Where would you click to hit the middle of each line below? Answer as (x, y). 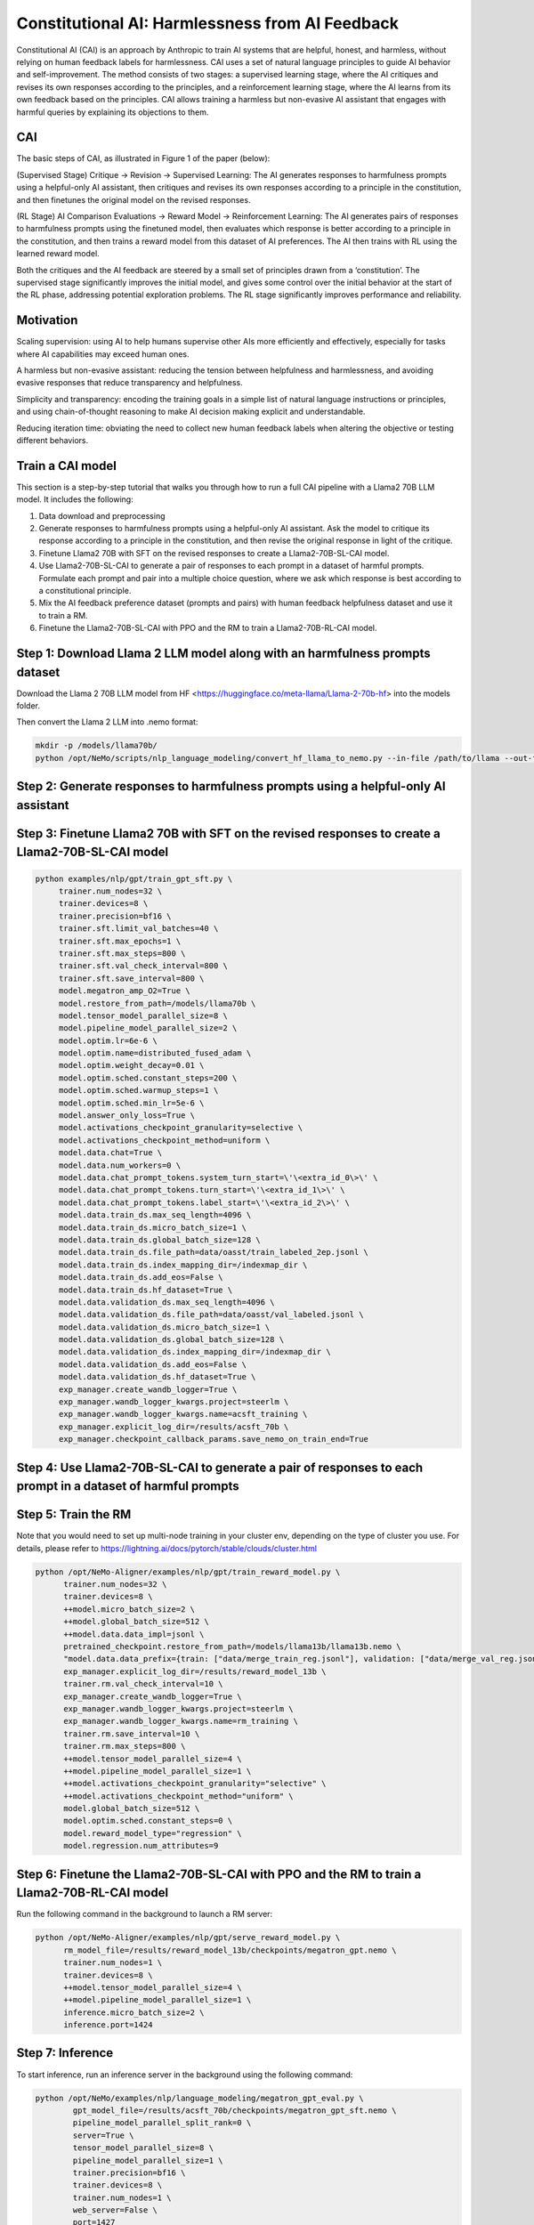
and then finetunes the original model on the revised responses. (133, 199)
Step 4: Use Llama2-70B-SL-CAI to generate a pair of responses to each (220, 1467)
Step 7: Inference (65, 2053)
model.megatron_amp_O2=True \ (124, 991)
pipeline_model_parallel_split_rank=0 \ (162, 2123)
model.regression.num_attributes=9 (141, 1846)
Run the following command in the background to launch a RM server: (145, 1914)
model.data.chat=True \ (110, 1153)
